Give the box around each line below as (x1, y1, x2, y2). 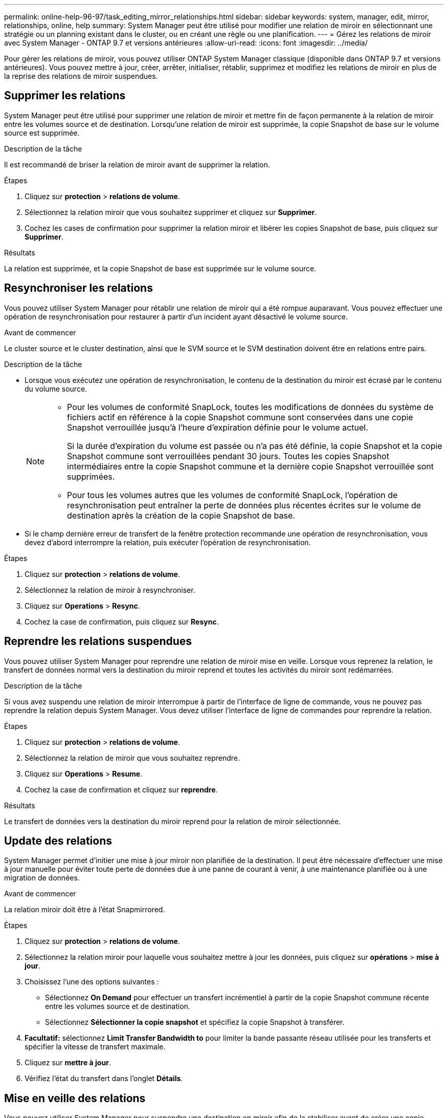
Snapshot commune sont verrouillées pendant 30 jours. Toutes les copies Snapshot (67, 450, 389, 461)
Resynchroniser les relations (4, 282, 153, 295)
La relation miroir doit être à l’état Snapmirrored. (4, 905, 165, 914)
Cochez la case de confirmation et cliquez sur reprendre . (25, 785, 218, 794)
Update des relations (4, 834, 113, 847)
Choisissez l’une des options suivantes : (25, 977, 159, 986)
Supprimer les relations (4, 89, 126, 102)
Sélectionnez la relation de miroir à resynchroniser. (25, 585, 195, 594)
